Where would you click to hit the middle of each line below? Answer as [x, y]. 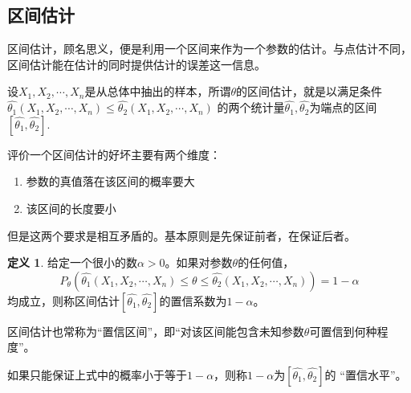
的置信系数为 [193, 300]
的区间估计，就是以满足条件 [309, 91]
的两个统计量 [251, 107]
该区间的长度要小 [71, 208]
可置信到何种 [343, 331]
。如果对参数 [199, 262]
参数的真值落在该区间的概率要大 [110, 181]
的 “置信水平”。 [366, 374]
